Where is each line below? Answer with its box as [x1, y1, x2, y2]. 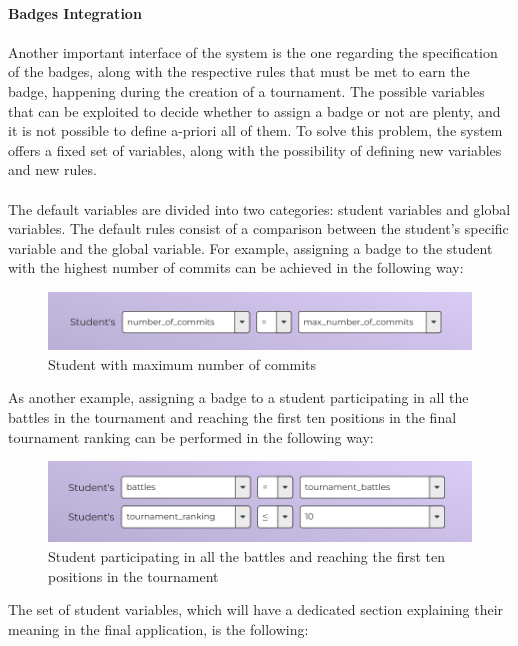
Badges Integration [8, 2, 142, 23]
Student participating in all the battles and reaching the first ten [48, 546, 445, 567]
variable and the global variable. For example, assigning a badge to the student [8, 237, 493, 258]
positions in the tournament [48, 565, 219, 586]
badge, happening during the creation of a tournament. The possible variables [8, 80, 485, 101]
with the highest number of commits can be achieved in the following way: [8, 257, 464, 278]
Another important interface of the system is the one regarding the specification [8, 41, 498, 62]
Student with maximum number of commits [48, 353, 317, 374]
